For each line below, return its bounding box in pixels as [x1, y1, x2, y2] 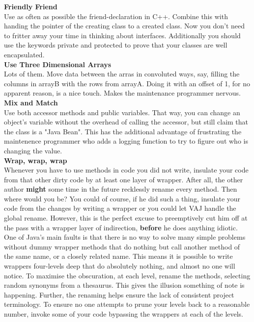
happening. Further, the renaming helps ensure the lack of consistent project [4, 289, 234, 299]
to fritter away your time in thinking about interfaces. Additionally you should [4, 30, 241, 40]
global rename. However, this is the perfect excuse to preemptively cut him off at [4, 213, 248, 223]
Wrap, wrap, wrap [4, 155, 67, 165]
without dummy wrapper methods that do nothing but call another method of [4, 241, 240, 251]
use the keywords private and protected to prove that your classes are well [4, 40, 227, 50]
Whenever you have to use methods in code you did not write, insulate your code [4, 165, 249, 175]
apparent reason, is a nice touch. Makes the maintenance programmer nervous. [4, 88, 241, 98]
